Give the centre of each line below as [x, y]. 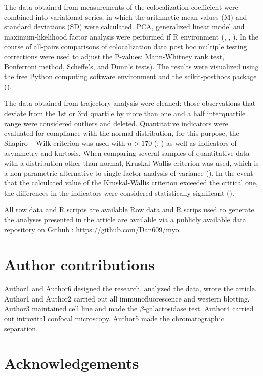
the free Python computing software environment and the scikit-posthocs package [130, 76]
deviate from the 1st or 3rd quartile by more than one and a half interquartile [125, 113]
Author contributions [79, 264]
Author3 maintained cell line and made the [71, 308]
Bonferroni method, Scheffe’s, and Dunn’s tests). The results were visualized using [131, 66]
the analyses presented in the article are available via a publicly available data [125, 219]
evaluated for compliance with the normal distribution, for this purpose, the [122, 133]
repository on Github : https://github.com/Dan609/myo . [93, 229]
